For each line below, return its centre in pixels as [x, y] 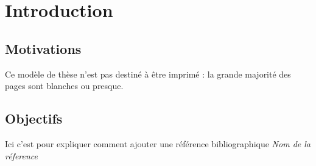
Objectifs [34, 118]
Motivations [43, 48]
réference [22, 155]
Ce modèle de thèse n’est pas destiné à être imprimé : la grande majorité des [148, 74]
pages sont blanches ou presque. [64, 86]
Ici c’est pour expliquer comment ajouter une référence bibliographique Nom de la [158, 143]
